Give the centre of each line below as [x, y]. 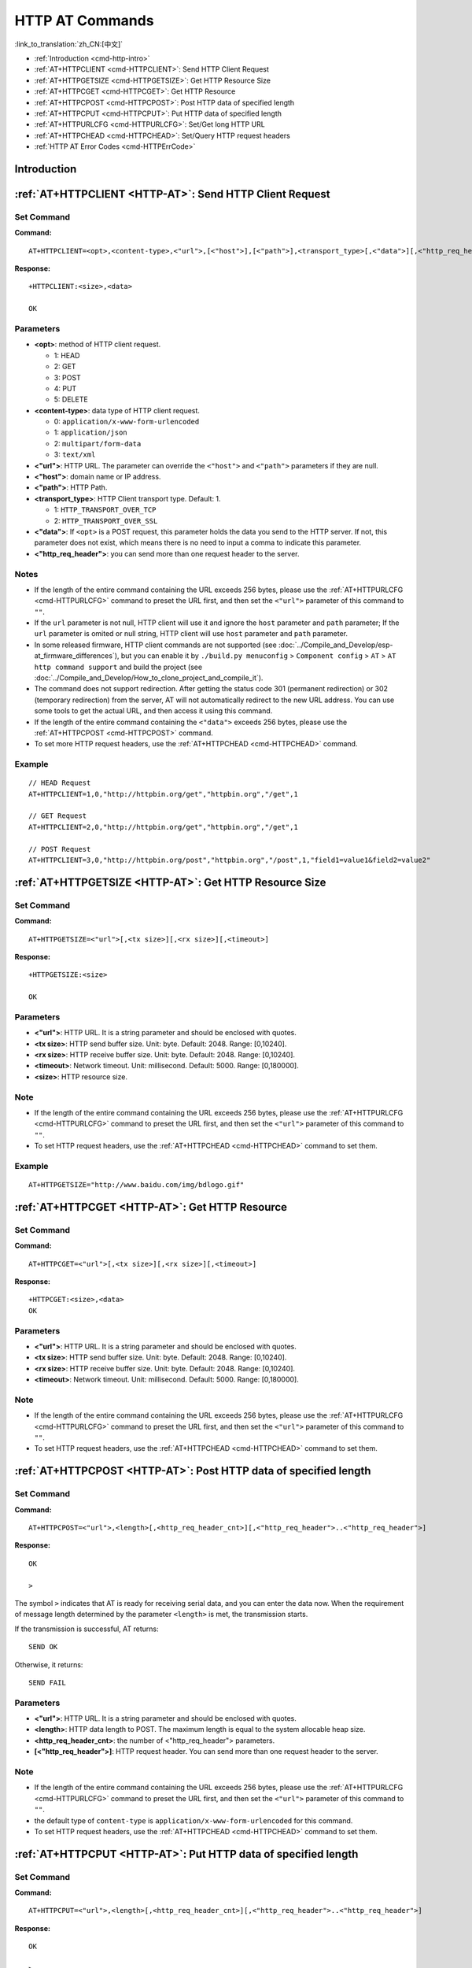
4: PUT [65, 388]
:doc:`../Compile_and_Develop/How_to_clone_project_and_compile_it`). [149, 678]
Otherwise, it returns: [49, 1664]
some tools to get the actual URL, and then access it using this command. [153, 711]
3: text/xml [75, 455]
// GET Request [58, 816]
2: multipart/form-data [98, 443]
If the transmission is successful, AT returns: [87, 1629]
